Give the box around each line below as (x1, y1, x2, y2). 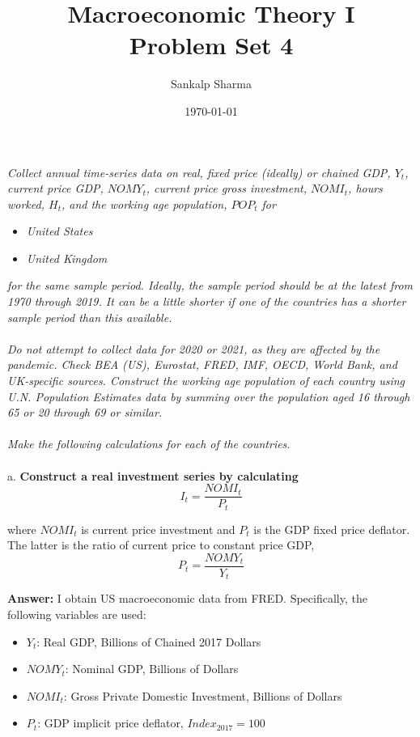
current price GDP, (7, 180, 104, 197)
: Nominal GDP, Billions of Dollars (65, 660, 239, 677)
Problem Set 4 (129, 28, 294, 61)
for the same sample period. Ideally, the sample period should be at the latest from (7, 277, 414, 294)
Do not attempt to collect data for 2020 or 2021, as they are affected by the (7, 340, 380, 357)
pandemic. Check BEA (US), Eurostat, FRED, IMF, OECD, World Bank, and (7, 356, 397, 373)
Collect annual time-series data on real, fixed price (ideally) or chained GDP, (7, 163, 391, 180)
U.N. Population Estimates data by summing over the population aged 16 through (7, 388, 410, 405)
